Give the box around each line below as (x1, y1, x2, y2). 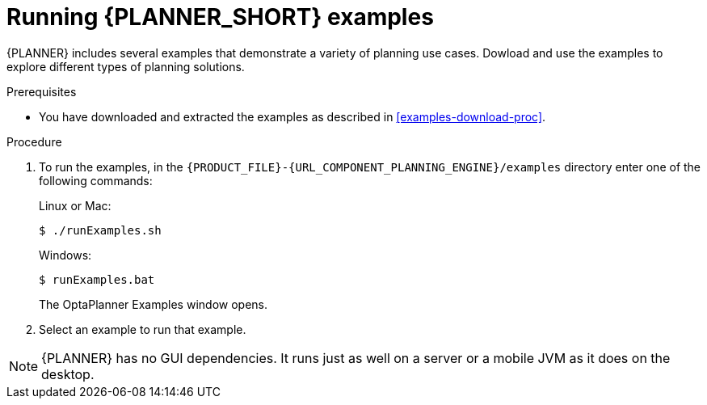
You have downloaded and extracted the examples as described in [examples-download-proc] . (39, 109, 546, 124)
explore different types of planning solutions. (6, 59, 245, 74)
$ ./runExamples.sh (39, 223, 162, 237)
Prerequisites (6, 84, 77, 99)
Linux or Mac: (39, 198, 112, 213)
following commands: (39, 173, 153, 188)
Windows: (39, 247, 92, 262)
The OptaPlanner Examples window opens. (39, 297, 267, 311)
